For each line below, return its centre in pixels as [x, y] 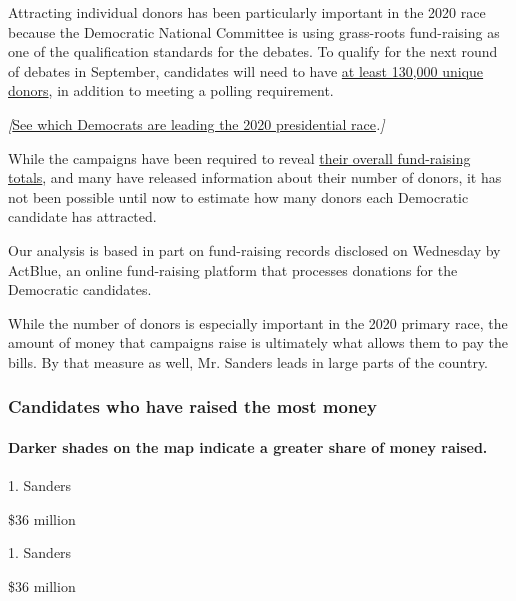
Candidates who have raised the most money [192, 406]
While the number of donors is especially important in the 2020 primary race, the [258, 322]
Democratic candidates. [80, 289]
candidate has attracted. [82, 216]
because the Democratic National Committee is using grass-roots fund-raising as [254, 31]
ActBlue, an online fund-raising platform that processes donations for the [233, 269]
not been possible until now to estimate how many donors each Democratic [238, 196]
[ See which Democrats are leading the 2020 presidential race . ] [196, 123]
